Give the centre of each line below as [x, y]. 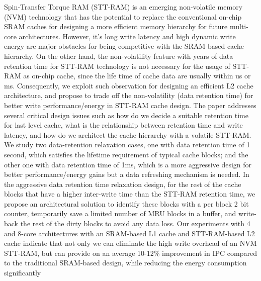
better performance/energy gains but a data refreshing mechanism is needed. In [127, 174]
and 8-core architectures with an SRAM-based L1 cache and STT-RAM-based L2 [129, 233]
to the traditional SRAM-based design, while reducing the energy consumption [125, 263]
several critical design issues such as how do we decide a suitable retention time [126, 115]
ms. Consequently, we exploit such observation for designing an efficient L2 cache [129, 85]
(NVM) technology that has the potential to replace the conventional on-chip [123, 16]
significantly [23, 273]
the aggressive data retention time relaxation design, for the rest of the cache [123, 184]
